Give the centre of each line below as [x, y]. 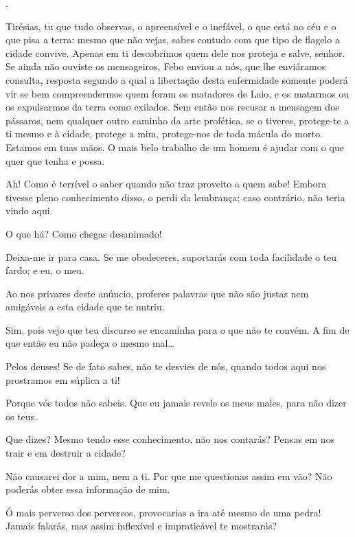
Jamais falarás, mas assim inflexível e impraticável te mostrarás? [141, 526]
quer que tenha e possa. [55, 160]
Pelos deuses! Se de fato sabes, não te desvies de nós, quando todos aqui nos [166, 366]
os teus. [22, 416]
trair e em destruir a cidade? [66, 453]
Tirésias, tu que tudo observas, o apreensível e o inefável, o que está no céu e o [171, 26]
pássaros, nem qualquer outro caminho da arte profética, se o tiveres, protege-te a [177, 120]
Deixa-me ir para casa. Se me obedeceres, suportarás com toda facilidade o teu [171, 256]
